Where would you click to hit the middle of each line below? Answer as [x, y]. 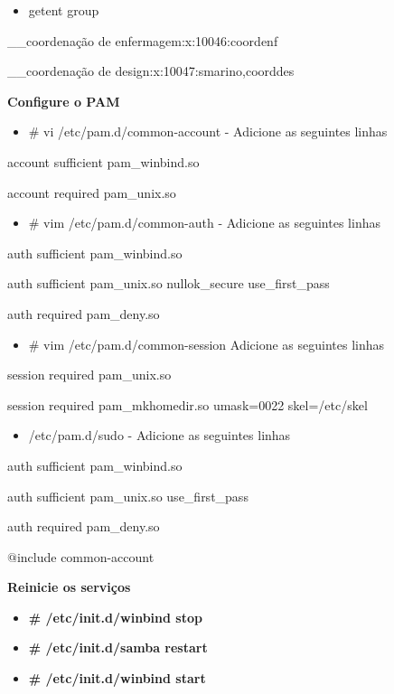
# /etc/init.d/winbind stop [115, 617]
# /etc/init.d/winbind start [117, 678]
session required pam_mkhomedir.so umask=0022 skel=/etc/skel [188, 404]
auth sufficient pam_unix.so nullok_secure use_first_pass [169, 283]
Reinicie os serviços [69, 587]
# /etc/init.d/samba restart [118, 647]
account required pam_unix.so [92, 192]
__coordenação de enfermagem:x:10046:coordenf [143, 40]
